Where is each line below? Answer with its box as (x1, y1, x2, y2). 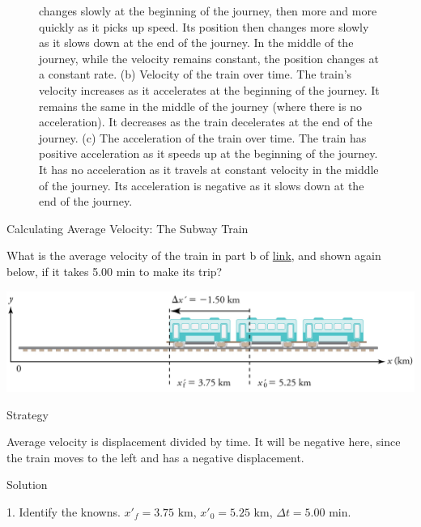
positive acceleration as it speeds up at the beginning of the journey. (39, 145, 378, 162)
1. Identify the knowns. (6, 503, 121, 520)
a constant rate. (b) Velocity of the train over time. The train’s (39, 66, 352, 83)
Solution (6, 476, 48, 493)
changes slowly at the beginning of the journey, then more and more (39, 2, 377, 19)
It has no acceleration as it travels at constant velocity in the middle (39, 160, 379, 177)
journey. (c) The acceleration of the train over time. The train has (39, 129, 367, 146)
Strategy (6, 406, 49, 423)
